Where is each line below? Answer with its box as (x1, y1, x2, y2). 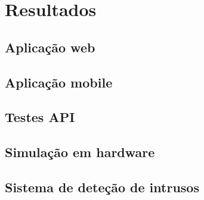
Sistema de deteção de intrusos (5, 177, 199, 196)
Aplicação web (5, 37, 95, 56)
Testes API (5, 108, 75, 126)
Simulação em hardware (5, 143, 155, 161)
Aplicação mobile (5, 73, 113, 91)
